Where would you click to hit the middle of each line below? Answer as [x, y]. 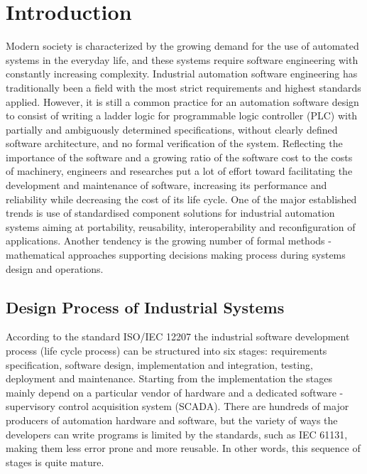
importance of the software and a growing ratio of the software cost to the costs [179, 157]
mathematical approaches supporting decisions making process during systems [176, 255]
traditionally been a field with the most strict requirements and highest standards [183, 87]
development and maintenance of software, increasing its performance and [166, 185]
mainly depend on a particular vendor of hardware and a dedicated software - [175, 392]
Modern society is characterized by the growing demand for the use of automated [182, 46]
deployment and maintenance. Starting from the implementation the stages [169, 378]
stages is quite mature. [55, 462]
